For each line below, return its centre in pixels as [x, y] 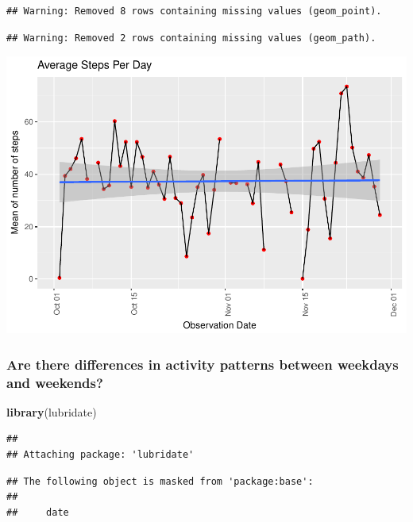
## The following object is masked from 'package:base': [160, 481]
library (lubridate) [52, 411]
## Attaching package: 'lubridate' [100, 455]
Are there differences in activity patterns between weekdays [203, 364]
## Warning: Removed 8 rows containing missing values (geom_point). [194, 11]
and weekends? [55, 382]
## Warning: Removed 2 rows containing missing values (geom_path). [191, 38]
